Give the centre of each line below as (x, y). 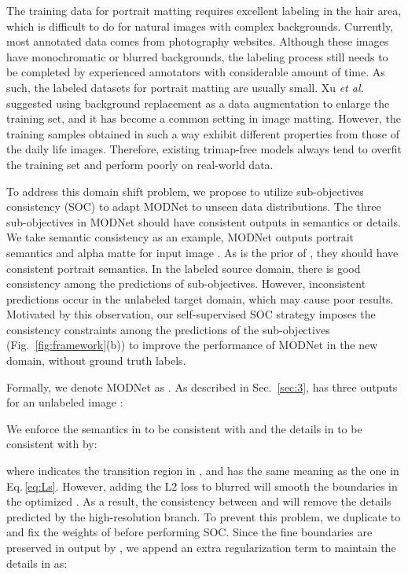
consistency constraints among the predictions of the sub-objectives (168, 329)
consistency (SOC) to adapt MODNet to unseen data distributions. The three (194, 206)
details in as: (37, 563)
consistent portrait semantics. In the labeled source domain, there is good (184, 268)
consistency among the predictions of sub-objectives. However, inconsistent (186, 283)
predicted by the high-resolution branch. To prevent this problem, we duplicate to (204, 516)
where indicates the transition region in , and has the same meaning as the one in (203, 471)
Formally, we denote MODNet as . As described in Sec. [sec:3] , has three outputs (202, 386)
